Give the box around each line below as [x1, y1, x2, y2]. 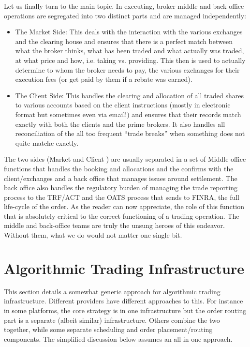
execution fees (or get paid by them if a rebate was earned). [15, 74, 192, 84]
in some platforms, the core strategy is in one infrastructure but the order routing [4, 305, 247, 315]
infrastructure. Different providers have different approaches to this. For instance [4, 296, 243, 306]
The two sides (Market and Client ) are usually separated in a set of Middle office [4, 154, 246, 164]
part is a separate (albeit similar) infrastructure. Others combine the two [4, 315, 220, 325]
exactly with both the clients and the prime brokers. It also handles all [15, 119, 225, 129]
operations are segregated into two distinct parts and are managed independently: [4, 10, 247, 20]
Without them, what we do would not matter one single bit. [4, 230, 182, 240]
